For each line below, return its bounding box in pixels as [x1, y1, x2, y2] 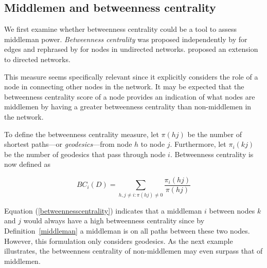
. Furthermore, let [170, 139, 226, 149]
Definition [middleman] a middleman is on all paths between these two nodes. [4, 225, 250, 236]
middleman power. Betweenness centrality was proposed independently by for [4, 33, 247, 44]
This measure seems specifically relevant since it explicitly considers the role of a [4, 71, 258, 82]
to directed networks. [4, 53, 70, 64]
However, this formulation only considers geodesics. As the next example [4, 235, 233, 246]
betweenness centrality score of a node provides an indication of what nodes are [4, 91, 255, 102]
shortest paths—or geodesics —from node [4, 139, 132, 149]
